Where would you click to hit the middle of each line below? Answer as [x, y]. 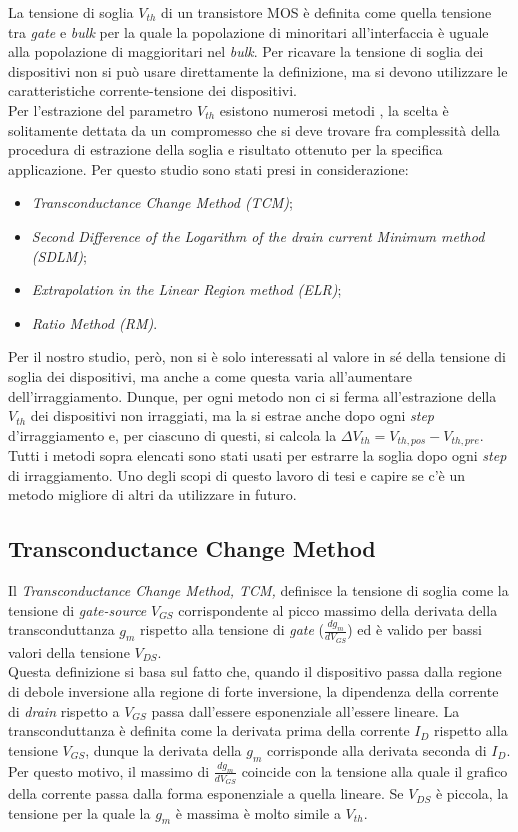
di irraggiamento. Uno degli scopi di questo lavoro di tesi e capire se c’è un [236, 474]
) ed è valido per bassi [414, 629]
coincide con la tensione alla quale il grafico [374, 770]
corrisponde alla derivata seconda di [377, 749]
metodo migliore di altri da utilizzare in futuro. [152, 494]
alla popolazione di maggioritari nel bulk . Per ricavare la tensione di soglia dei [246, 51]
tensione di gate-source [77, 609]
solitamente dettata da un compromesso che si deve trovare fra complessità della [254, 129]
